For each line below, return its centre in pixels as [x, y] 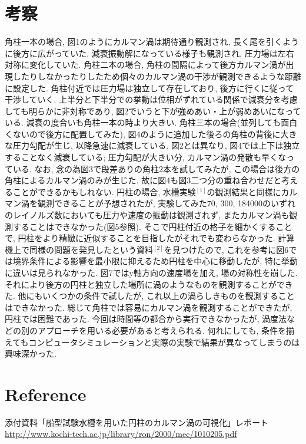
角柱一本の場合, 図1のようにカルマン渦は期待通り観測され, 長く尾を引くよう [152, 42]
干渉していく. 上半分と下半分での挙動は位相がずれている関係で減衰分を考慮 [151, 99]
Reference [46, 394]
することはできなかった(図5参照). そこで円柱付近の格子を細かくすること [152, 226]
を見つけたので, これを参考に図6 [226, 249]
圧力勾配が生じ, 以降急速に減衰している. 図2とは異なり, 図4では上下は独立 [156, 145]
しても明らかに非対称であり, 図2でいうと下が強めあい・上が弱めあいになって [153, 111]
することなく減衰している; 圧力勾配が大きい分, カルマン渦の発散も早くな [146, 157]
